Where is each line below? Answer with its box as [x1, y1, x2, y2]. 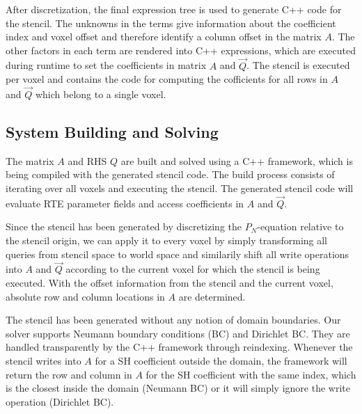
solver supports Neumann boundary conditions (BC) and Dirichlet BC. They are [6, 326, 350, 340]
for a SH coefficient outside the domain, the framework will [95, 353, 347, 367]
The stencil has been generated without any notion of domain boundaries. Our [6, 312, 341, 327]
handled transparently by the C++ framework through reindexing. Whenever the [6, 340, 353, 354]
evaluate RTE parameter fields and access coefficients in [6, 196, 244, 210]
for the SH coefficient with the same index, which [145, 367, 356, 381]
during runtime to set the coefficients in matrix [6, 58, 207, 72]
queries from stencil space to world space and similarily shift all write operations [6, 246, 349, 261]
